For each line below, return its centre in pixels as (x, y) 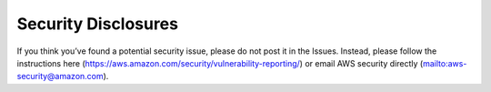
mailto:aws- (445, 63)
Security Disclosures (98, 24)
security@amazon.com (60, 77)
